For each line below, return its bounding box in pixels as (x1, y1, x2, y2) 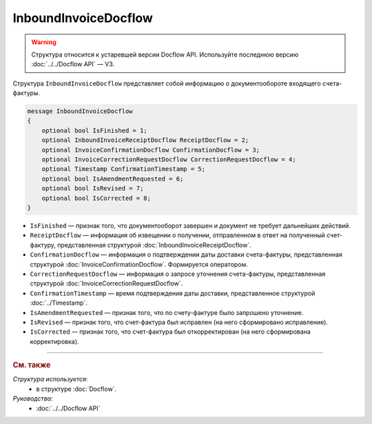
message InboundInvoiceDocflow (27, 108, 134, 115)
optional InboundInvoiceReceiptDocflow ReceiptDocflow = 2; (41, 137, 249, 144)
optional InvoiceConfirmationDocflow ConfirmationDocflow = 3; (41, 145, 260, 154)
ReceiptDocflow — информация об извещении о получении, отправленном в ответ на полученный (30, 231, 325, 239)
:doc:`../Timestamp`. (30, 299, 87, 307)
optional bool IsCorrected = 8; (41, 194, 152, 202)
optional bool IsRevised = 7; (41, 185, 144, 192)
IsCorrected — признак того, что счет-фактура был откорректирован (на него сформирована (30, 327, 311, 336)
